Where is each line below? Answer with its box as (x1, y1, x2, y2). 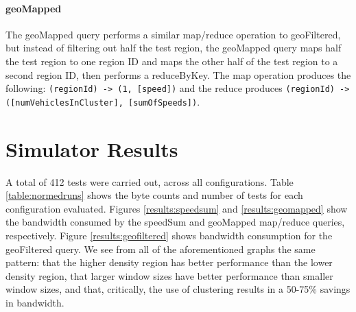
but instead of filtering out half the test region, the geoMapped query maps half (5, 40, 342, 55)
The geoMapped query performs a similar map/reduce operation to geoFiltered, (5, 27, 341, 41)
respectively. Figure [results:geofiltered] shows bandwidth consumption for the (5, 228, 333, 242)
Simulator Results (5, 134, 178, 163)
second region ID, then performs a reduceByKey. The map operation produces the (5, 67, 351, 82)
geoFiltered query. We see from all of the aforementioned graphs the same (5, 241, 316, 256)
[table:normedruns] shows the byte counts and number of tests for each (5, 188, 303, 202)
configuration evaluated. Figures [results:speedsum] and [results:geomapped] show (5, 201, 348, 215)
